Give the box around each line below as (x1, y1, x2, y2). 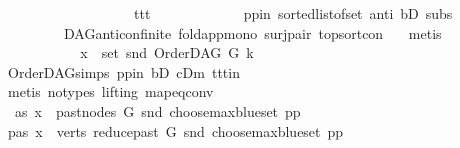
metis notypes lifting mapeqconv (7, 81, 214, 102)
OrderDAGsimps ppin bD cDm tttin (7, 61, 240, 82)
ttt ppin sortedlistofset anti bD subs (133, 3, 453, 23)
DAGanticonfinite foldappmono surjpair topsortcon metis (63, 22, 442, 43)
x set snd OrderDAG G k (80, 42, 254, 63)
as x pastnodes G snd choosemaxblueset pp (14, 100, 301, 121)
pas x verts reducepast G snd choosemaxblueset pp (7, 120, 344, 141)
